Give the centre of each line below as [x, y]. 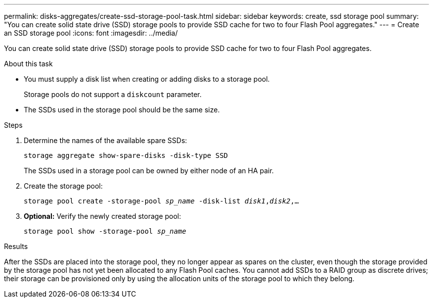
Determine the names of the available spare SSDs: [106, 140]
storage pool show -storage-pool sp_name [105, 231]
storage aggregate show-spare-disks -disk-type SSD [126, 155]
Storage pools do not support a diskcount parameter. [113, 94]
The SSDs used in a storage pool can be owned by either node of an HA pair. [149, 171]
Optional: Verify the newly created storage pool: [103, 216]
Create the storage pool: [63, 186]
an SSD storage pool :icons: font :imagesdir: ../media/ [91, 33]
